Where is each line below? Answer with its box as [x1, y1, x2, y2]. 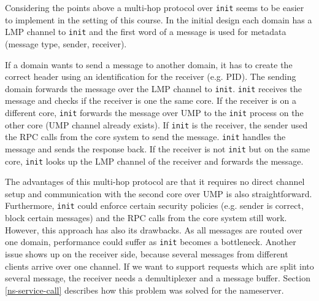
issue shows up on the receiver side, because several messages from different [5, 247, 288, 260]
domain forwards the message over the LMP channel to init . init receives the [5, 82, 302, 95]
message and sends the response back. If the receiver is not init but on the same [5, 142, 310, 155]
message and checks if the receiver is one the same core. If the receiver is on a [5, 94, 296, 107]
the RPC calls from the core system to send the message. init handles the [5, 130, 286, 143]
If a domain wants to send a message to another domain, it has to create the [5, 58, 293, 71]
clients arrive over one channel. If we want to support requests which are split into [5, 259, 314, 272]
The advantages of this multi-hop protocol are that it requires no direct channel [5, 175, 305, 188]
